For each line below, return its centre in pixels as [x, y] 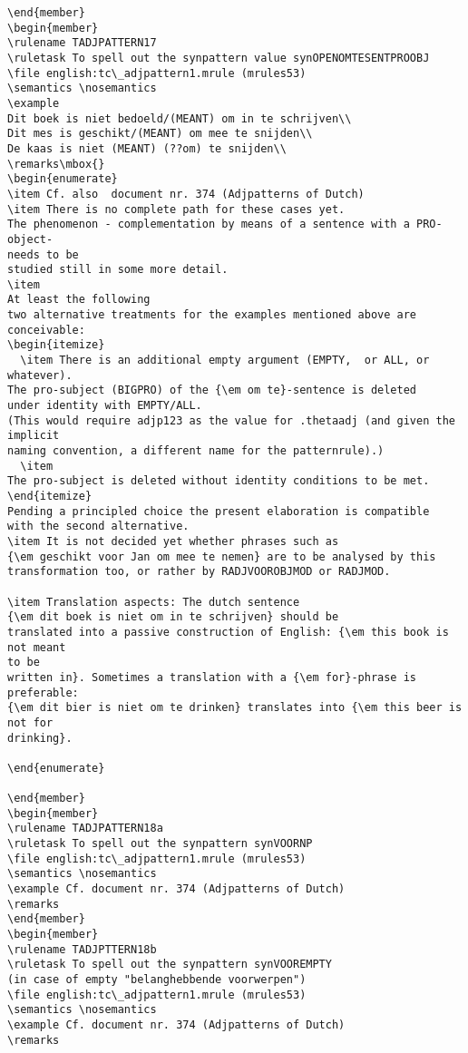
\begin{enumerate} [63, 179]
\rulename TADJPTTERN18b [82, 949]
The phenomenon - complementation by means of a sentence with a [209, 224]
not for [30, 722]
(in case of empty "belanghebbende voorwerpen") [157, 980]
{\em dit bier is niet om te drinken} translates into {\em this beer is [235, 708]
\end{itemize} [50, 496]
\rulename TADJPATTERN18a [85, 829]
